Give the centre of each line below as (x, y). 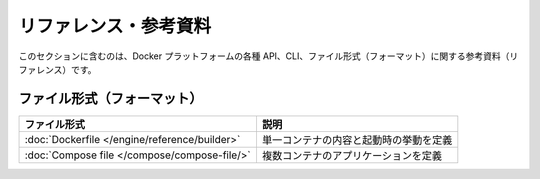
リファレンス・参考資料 (115, 26)
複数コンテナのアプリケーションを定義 (352, 155)
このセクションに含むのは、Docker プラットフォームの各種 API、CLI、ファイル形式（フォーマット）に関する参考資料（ (264, 56)
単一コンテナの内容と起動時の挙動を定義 (357, 140)
